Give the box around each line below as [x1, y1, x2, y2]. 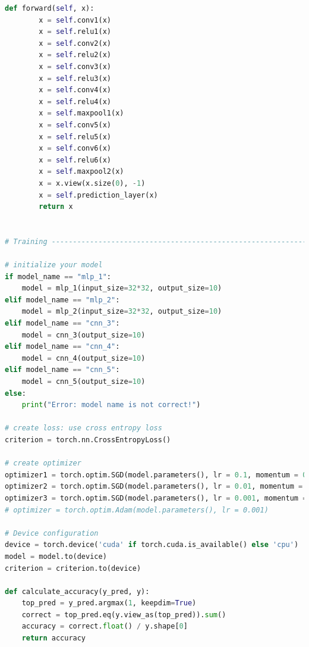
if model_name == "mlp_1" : [5, 272, 112, 281]
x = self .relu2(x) [39, 51, 112, 60]
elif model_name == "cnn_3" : [5, 319, 120, 328]
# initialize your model [5, 261, 103, 270]
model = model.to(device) [5, 552, 107, 561]
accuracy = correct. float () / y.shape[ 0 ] [21, 622, 188, 631]
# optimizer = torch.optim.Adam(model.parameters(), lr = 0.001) [5, 505, 269, 514]
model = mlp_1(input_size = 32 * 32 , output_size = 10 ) [21, 284, 222, 293]
